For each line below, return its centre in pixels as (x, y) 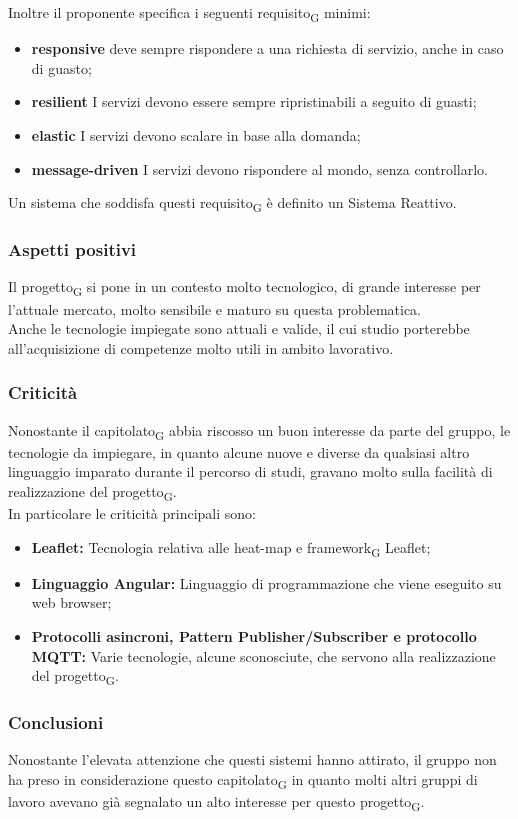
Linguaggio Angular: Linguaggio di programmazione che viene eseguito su (266, 582)
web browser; (71, 602)
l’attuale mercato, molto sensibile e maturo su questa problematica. (215, 308)
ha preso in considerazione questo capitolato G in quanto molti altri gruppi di (243, 780)
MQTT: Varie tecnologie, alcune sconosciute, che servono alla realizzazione (263, 655)
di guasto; (61, 67)
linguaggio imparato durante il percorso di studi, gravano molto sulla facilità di (250, 471)
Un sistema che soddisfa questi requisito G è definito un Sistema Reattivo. (232, 203)
